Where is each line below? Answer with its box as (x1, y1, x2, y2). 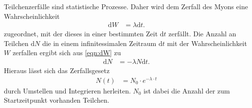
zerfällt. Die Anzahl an (168, 29, 236, 39)
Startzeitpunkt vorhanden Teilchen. (4, 95, 109, 105)
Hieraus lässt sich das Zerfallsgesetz (4, 65, 110, 76)
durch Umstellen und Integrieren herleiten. (4, 85, 131, 95)
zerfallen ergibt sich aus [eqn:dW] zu (12, 47, 121, 58)
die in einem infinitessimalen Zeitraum (42, 38, 157, 48)
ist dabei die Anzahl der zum (144, 85, 230, 95)
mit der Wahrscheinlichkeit (167, 38, 247, 48)
